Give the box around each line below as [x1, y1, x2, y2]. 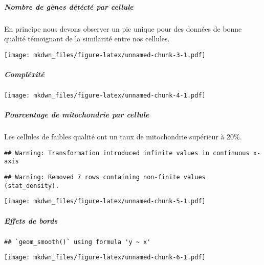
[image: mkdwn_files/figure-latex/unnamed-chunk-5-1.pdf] [4, 198, 206, 205]
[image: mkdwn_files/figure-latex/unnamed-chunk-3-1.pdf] [4, 51, 206, 59]
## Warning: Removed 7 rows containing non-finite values [4, 174, 206, 181]
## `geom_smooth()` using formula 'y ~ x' [4, 238, 151, 246]
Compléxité [4, 69, 45, 79]
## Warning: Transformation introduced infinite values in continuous [4, 149, 250, 157]
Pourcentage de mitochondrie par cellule [4, 109, 149, 120]
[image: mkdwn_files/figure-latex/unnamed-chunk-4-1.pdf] [4, 91, 206, 99]
